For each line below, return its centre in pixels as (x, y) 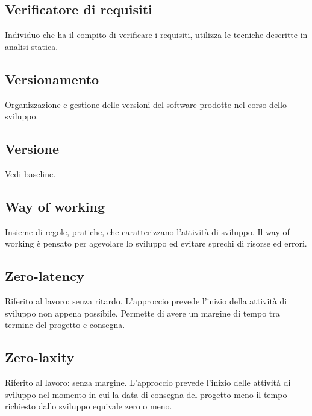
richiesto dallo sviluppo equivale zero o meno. (89, 406)
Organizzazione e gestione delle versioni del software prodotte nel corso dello (146, 104)
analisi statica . (32, 46)
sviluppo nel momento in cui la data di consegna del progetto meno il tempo (146, 394)
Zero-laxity (40, 357)
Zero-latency (45, 276)
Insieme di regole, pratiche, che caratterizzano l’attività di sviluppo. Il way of (147, 231)
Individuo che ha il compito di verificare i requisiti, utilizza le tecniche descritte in (156, 35)
